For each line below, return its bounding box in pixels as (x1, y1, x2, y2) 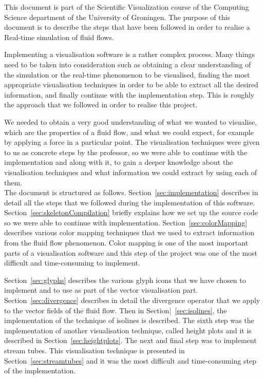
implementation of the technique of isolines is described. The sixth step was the (4, 315, 254, 326)
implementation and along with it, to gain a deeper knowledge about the (4, 157, 233, 167)
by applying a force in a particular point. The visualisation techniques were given (4, 137, 260, 147)
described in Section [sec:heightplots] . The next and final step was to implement (4, 335, 257, 346)
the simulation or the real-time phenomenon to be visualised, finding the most (4, 69, 250, 80)
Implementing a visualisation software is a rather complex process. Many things (4, 49, 255, 60)
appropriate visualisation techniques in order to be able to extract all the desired (4, 79, 258, 90)
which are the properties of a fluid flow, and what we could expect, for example (4, 126, 254, 137)
